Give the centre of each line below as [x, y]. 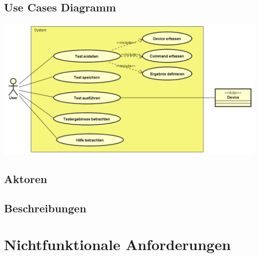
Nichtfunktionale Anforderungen [118, 244]
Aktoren [26, 178]
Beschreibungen [45, 208]
